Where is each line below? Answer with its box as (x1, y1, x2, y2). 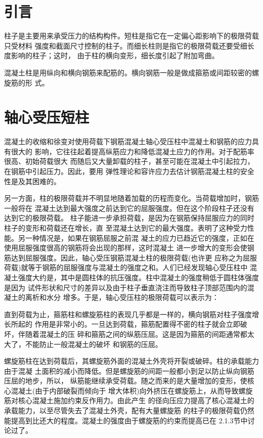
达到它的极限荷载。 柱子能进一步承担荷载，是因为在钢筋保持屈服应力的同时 (4, 212, 254, 223)
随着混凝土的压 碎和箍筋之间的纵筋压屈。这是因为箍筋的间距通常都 (25, 328, 247, 339)
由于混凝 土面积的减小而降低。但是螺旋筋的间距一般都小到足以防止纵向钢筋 (4, 365, 254, 376)
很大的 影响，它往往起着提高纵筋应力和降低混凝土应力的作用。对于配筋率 (11, 146, 254, 156)
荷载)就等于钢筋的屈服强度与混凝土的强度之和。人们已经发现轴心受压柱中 (4, 262, 248, 273)
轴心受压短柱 (4, 107, 90, 127)
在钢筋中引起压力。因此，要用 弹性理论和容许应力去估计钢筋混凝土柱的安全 (4, 166, 254, 176)
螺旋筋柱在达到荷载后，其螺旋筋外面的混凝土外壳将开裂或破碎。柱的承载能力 (4, 356, 259, 366)
